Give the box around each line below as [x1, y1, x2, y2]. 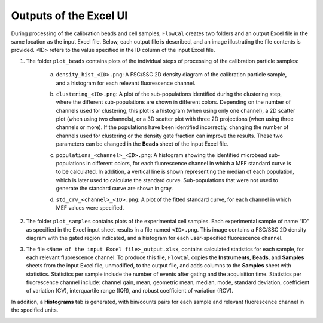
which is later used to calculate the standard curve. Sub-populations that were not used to [56, 176, 278, 183]
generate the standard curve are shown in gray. [56, 185, 173, 192]
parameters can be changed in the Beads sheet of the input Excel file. [56, 140, 228, 147]
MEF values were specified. [56, 204, 124, 211]
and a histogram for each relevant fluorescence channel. [56, 79, 196, 87]
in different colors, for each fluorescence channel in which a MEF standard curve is [86, 160, 291, 167]
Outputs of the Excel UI [11, 9, 128, 22]
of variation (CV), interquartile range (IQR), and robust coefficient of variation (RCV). [26, 287, 233, 294]
